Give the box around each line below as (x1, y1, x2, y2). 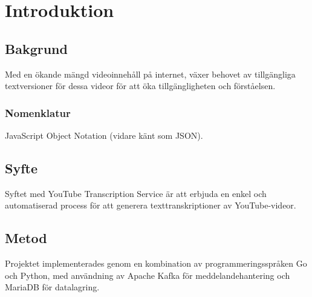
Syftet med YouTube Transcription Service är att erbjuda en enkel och (5, 187, 267, 199)
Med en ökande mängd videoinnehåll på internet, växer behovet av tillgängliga (5, 67, 296, 80)
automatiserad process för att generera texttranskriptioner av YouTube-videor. (5, 199, 296, 212)
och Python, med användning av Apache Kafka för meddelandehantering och (5, 269, 290, 281)
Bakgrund (5, 39, 68, 58)
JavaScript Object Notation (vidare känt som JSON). (5, 128, 203, 141)
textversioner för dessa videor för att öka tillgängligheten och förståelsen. (5, 79, 276, 92)
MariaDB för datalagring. (5, 281, 100, 293)
